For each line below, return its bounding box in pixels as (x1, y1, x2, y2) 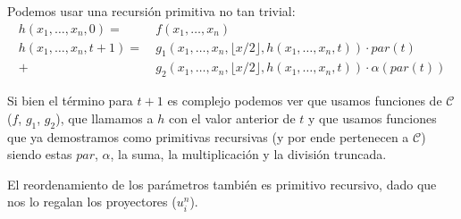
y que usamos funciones (308, 108, 437, 127)
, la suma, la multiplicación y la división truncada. (110, 145, 387, 164)
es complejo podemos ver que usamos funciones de (167, 91, 442, 110)
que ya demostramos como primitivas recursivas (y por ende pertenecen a (7, 127, 409, 146)
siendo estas (7, 145, 72, 164)
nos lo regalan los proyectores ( (7, 192, 177, 211)
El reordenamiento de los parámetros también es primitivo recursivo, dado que (7, 174, 437, 193)
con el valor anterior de (168, 108, 296, 127)
